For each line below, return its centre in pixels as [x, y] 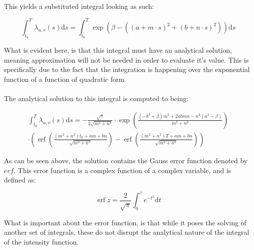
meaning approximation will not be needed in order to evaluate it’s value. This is [127, 59]
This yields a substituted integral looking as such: [79, 6]
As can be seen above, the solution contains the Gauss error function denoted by [126, 160]
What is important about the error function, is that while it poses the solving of [125, 222]
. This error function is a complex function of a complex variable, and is [122, 170]
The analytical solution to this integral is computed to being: [96, 98]
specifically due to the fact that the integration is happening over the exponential [127, 69]
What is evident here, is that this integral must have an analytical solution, [118, 50]
